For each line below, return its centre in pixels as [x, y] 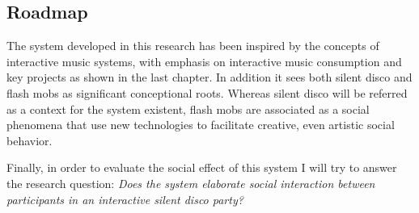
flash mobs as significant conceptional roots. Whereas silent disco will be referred [207, 92]
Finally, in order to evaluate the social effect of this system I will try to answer [202, 167]
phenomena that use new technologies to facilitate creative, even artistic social [201, 125]
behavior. [30, 140]
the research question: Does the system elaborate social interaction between [191, 183]
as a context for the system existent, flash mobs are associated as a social [188, 109]
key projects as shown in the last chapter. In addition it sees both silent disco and [209, 77]
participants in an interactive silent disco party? [125, 199]
